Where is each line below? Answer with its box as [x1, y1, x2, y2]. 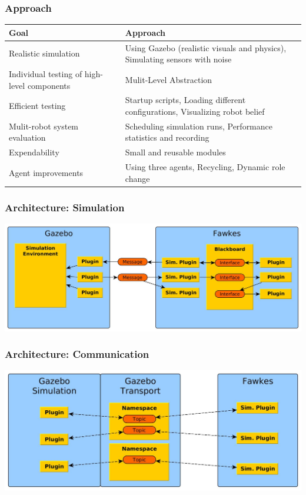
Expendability [9, 146, 59, 158]
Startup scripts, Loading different [125, 94, 246, 106]
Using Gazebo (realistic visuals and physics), [125, 41, 287, 54]
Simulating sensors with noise [125, 53, 232, 65]
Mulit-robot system [9, 119, 79, 132]
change [125, 172, 150, 184]
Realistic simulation [9, 47, 80, 59]
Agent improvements [9, 166, 84, 178]
